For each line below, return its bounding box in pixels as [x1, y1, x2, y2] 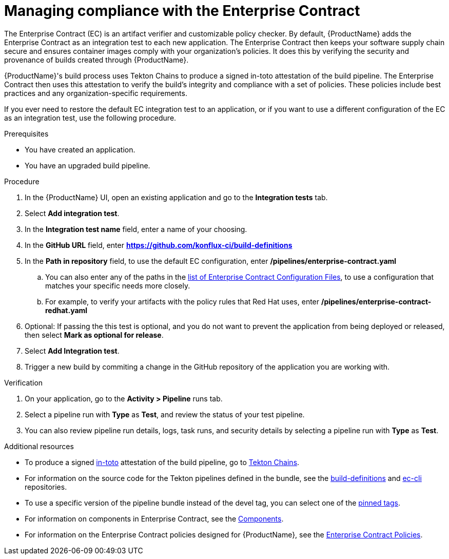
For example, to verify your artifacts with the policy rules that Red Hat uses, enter [45, 297, 320, 306]
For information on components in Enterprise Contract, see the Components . [25, 514, 284, 523]
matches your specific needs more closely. [45, 281, 190, 290]
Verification [4, 378, 43, 387]
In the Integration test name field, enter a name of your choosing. [25, 224, 247, 234]
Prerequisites [4, 129, 49, 138]
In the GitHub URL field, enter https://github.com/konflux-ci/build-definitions [25, 240, 292, 249]
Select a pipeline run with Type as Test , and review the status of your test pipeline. [25, 410, 305, 419]
